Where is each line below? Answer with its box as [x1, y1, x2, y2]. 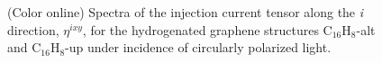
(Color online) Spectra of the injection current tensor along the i [7, 3, 364, 21]
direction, [7, 20, 59, 39]
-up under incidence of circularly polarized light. [65, 38, 332, 57]
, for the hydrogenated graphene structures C [82, 20, 332, 39]
